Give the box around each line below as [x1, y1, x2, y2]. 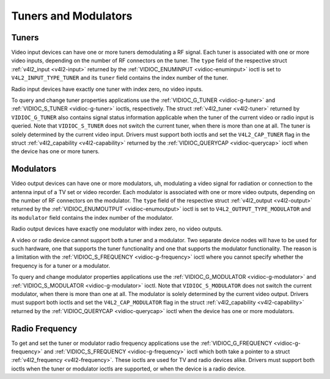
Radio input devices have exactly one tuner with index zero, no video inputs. [11, 85, 204, 93]
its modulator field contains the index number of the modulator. [11, 214, 174, 221]
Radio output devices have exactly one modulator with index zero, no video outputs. [11, 225, 223, 233]
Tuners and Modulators [11, 9, 133, 23]
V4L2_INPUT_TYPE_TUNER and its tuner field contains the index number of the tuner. [11, 74, 229, 82]
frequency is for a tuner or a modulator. [11, 262, 111, 269]
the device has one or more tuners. [11, 148, 100, 155]
